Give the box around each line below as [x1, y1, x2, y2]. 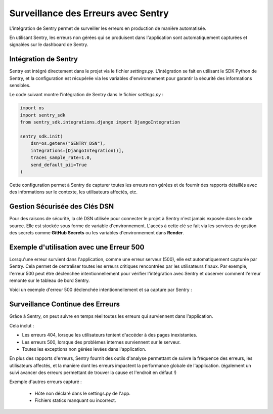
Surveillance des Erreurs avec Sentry [9, 8, 169, 19]
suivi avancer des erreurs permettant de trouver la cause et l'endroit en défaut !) [9, 369, 177, 376]
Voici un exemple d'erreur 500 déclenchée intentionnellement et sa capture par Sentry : [9, 286, 192, 293]
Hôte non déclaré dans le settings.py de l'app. [34, 390, 131, 396]
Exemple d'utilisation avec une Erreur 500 [9, 243, 145, 252]
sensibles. [9, 82, 31, 89]
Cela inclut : [9, 322, 34, 328]
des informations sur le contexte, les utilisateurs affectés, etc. [9, 189, 138, 195]
